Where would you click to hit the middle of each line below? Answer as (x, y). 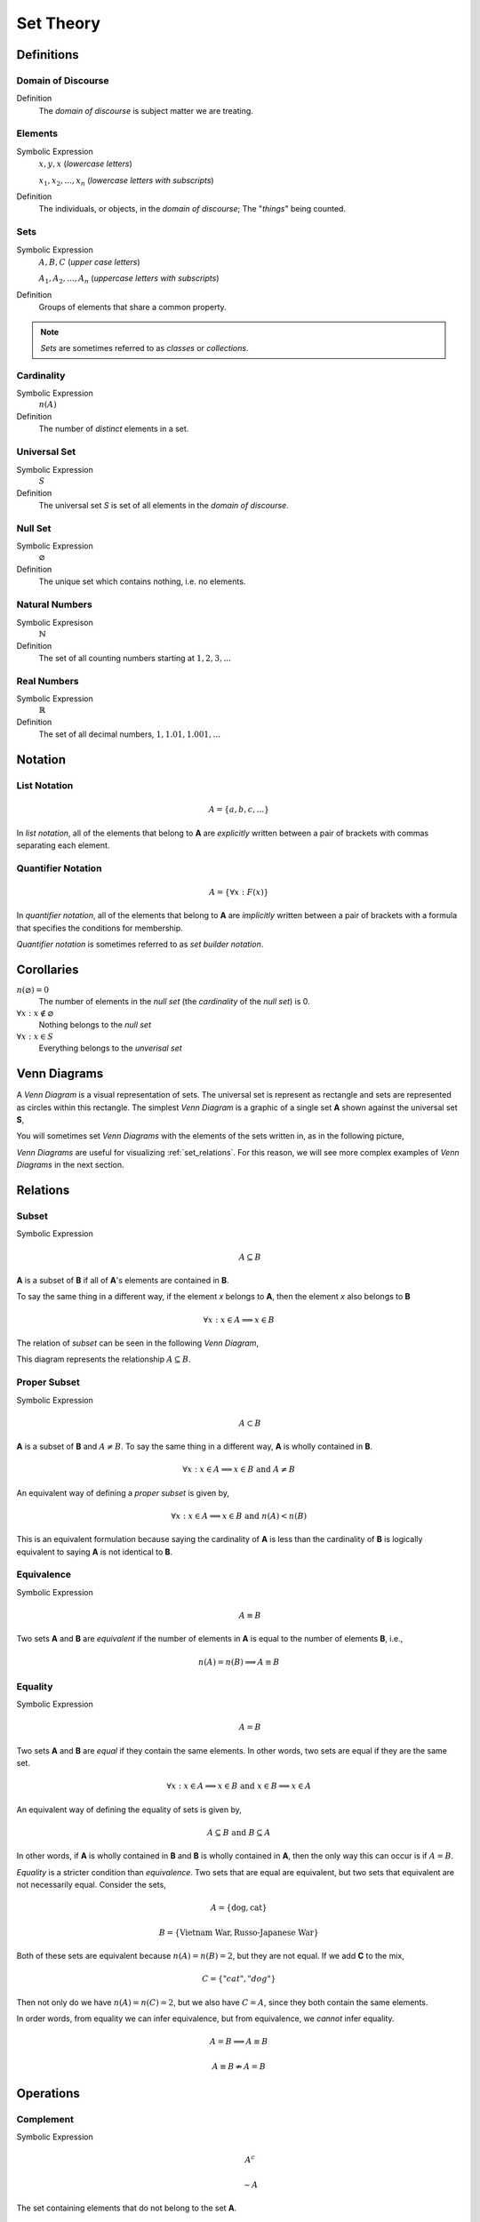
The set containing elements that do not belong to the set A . (127, 2208)
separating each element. (63, 845)
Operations (48, 2093)
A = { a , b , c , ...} (239, 810)
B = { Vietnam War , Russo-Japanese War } (239, 1932)
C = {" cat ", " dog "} (239, 1979)
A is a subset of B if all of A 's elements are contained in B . (123, 1280)
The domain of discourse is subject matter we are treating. (146, 110)
